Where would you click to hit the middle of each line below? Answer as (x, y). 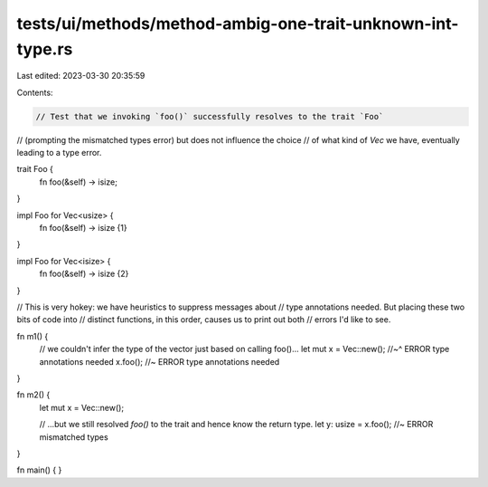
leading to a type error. (59, 153)
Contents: (35, 92)
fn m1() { (33, 336)
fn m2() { (33, 395)
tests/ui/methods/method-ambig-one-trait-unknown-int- (238, 24)
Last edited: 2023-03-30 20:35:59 (81, 76)
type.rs (45, 49)
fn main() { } (39, 470)
